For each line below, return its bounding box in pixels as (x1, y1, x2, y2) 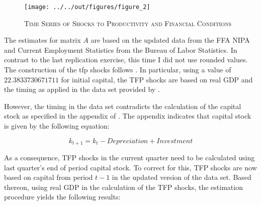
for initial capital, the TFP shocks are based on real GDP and (61, 74, 253, 84)
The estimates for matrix (4, 35, 81, 45)
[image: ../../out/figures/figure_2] (24, 4, 150, 11)
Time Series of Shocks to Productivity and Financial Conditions (24, 18, 232, 28)
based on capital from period (4, 172, 93, 182)
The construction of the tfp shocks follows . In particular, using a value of (4, 64, 231, 75)
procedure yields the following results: (4, 191, 121, 202)
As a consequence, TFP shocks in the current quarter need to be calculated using (4, 152, 255, 163)
